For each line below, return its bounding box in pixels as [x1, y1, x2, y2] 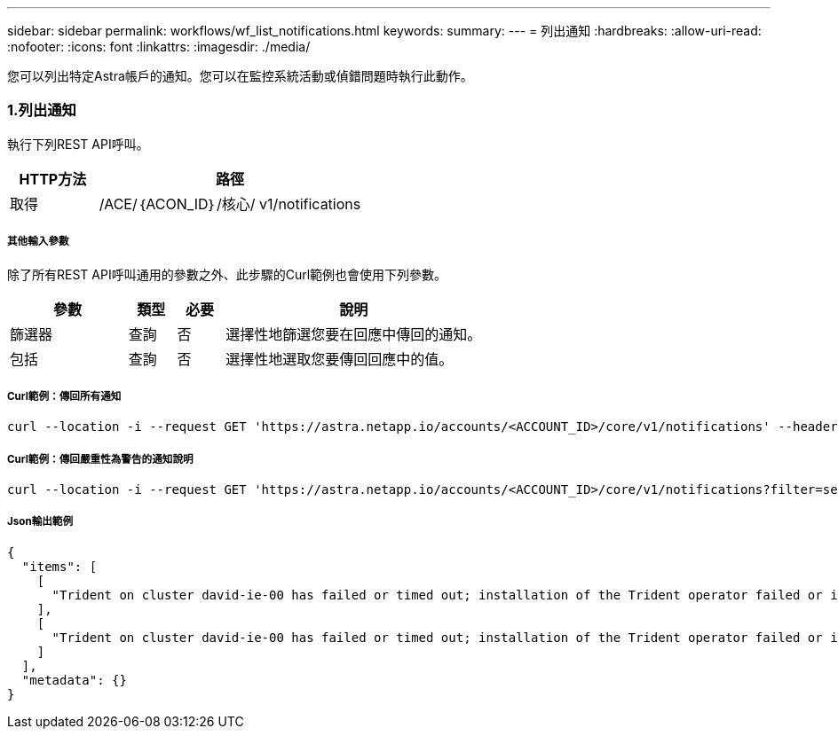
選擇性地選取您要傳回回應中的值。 [225, 349, 454, 368]
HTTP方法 [19, 169, 87, 188]
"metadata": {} [21, 672, 127, 687]
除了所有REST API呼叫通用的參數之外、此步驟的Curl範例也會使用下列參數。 [7, 266, 447, 282]
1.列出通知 [7, 101, 76, 120]
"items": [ [21, 559, 98, 574]
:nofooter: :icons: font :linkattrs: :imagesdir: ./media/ [7, 39, 311, 54]
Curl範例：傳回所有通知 [7, 389, 122, 403]
